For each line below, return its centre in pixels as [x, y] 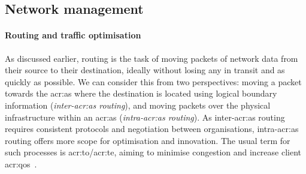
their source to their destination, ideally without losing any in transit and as [145, 70]
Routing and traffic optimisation [73, 35]
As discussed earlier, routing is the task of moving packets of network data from [152, 58]
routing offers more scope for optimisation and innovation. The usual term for [148, 140]
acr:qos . [21, 163]
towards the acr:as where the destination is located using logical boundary [141, 93]
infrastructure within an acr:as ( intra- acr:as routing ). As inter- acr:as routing [145, 117]
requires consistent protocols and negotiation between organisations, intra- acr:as [152, 129]
